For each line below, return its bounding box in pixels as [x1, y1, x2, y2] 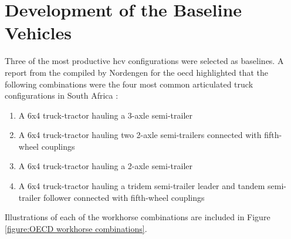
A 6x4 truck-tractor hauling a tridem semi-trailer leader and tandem [18, 180, 265, 192]
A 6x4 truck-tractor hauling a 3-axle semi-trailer [18, 109, 193, 121]
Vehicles [5, 21, 72, 45]
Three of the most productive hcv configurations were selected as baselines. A [5, 55, 284, 67]
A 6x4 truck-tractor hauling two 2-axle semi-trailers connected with [18, 129, 262, 141]
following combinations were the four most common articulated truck [5, 78, 253, 90]
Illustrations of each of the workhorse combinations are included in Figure [5, 211, 270, 223]
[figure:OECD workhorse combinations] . [5, 222, 147, 234]
